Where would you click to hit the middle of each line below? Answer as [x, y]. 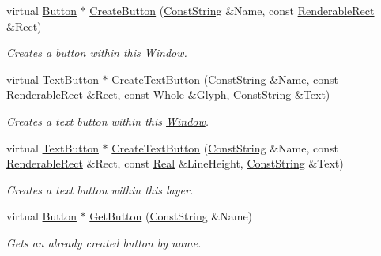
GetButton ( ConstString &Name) [171, 216]
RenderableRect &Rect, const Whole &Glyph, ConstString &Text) [168, 94]
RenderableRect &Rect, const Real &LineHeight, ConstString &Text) [175, 163]
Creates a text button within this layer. [100, 189]
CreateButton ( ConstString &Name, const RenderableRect [232, 10]
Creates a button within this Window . [97, 53]
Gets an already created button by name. [104, 242]
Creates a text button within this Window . [108, 120]
